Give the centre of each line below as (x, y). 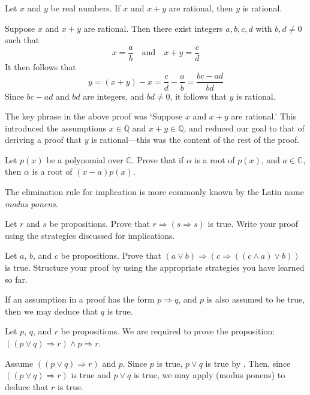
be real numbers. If (85, 8)
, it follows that (198, 96)
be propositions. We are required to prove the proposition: (168, 331)
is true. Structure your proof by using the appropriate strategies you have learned (155, 267)
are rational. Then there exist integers (153, 28)
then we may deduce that (52, 311)
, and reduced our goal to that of (244, 128)
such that (22, 40)
